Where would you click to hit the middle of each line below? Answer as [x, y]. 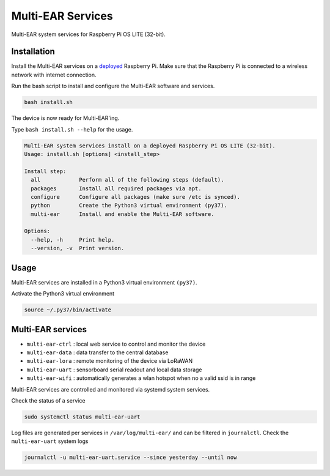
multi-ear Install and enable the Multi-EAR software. [123, 214]
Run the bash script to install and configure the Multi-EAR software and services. [113, 86]
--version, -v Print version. [78, 248]
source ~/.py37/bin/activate [68, 310]
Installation [33, 52]
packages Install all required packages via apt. [116, 188]
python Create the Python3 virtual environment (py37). [129, 206]
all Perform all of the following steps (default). [127, 180]
